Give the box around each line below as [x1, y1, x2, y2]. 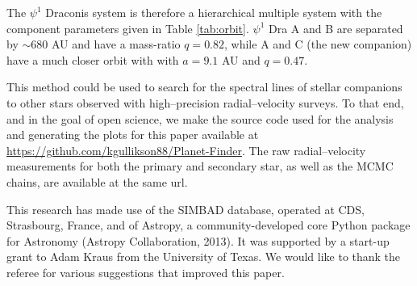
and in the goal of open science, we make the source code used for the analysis [6, 110, 394, 127]
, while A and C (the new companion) [224, 36, 412, 53]
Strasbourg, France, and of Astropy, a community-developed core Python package [6, 217, 411, 233]
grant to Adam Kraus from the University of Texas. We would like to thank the [6, 248, 401, 265]
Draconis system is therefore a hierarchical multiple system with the [45, 4, 382, 20]
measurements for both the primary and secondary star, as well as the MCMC [6, 158, 394, 175]
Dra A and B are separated [269, 19, 403, 36]
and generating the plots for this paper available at [6, 126, 259, 143]
